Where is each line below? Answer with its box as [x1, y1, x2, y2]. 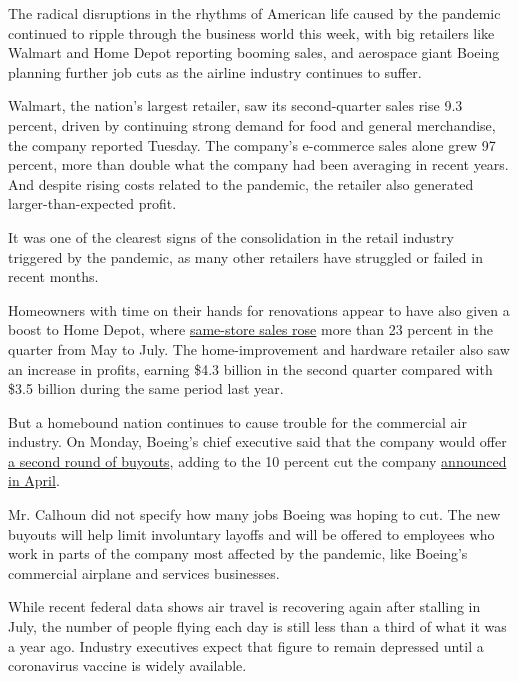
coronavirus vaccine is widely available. [8, 655, 247, 676]
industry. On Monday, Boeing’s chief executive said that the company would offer [8, 431, 507, 452]
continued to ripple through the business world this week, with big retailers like [8, 22, 495, 43]
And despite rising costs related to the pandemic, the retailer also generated [8, 173, 474, 194]
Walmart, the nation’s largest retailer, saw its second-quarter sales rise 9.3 [8, 95, 463, 116]
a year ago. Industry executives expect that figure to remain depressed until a [8, 635, 484, 656]
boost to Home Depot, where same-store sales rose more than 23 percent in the [8, 319, 493, 340]
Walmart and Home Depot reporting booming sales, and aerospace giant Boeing [8, 42, 500, 63]
